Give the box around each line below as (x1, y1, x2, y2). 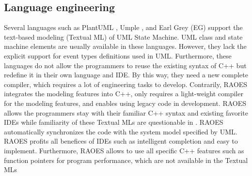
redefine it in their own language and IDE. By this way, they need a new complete (4, 70, 248, 80)
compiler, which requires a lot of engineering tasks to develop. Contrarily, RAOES (4, 79, 248, 89)
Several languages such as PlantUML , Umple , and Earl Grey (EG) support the (4, 22, 243, 32)
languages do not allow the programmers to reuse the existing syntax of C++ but (4, 60, 247, 70)
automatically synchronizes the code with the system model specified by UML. (4, 126, 237, 136)
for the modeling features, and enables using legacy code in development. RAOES (4, 98, 247, 108)
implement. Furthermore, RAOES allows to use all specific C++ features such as (4, 145, 244, 155)
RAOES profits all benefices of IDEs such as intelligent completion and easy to (4, 136, 238, 146)
